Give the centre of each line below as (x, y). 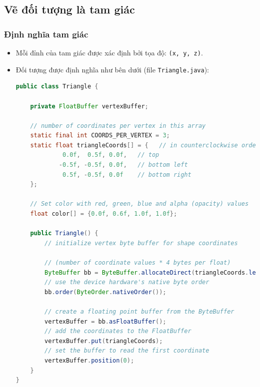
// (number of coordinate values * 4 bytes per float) (138, 263)
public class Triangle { (57, 87)
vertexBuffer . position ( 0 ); (89, 360)
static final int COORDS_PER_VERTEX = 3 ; (100, 136)
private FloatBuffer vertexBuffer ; (89, 106)
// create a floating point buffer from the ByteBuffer (139, 311)
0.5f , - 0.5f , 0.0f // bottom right (127, 175)
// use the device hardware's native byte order (127, 282)
